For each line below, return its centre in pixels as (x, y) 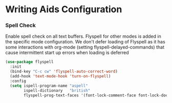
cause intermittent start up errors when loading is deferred (67, 53)
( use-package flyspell (29, 62)
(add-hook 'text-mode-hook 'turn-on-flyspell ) (60, 76)
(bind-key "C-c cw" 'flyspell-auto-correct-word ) (64, 72)
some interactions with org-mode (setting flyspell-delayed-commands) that (85, 47)
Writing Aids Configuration (64, 9)
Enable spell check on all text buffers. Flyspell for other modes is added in (83, 36)
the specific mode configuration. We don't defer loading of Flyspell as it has (85, 42)
